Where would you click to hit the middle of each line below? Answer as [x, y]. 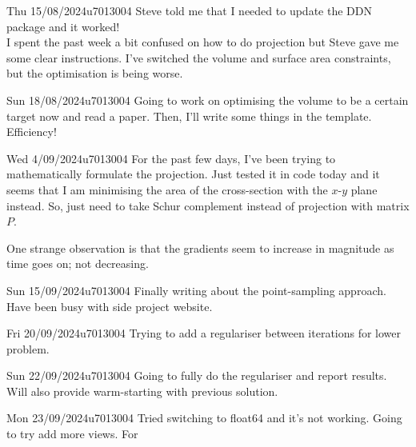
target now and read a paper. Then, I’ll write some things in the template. [189, 116]
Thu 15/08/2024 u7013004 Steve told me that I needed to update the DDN [189, 10]
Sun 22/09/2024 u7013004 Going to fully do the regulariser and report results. [197, 375]
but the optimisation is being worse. [95, 73]
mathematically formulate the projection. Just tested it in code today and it [193, 174]
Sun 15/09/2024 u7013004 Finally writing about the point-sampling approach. [196, 290]
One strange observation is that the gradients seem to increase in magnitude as [200, 247]
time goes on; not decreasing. [78, 263]
